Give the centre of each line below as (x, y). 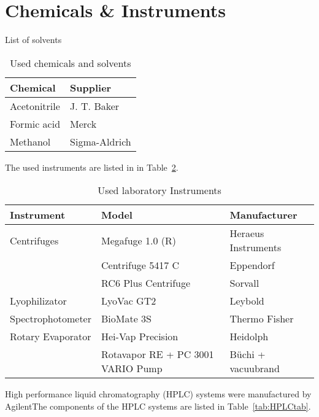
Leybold (247, 301)
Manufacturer (263, 215)
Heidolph (249, 337)
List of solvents (33, 40)
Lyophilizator (38, 301)
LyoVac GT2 (129, 301)
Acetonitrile (35, 106)
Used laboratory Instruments (159, 190)
